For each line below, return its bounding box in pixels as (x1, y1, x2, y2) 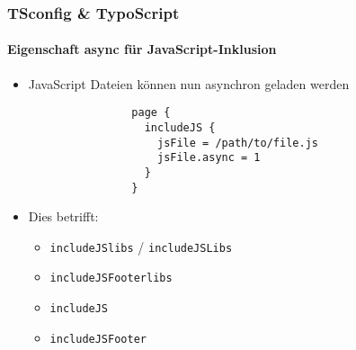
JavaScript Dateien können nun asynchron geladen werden (28, 74, 350, 93)
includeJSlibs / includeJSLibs (49, 237, 233, 256)
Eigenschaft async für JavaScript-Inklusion (7, 40, 277, 58)
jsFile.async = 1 (156, 151, 261, 165)
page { (131, 106, 171, 120)
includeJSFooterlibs (49, 272, 173, 285)
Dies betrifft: (28, 207, 99, 226)
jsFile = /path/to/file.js (156, 136, 318, 149)
